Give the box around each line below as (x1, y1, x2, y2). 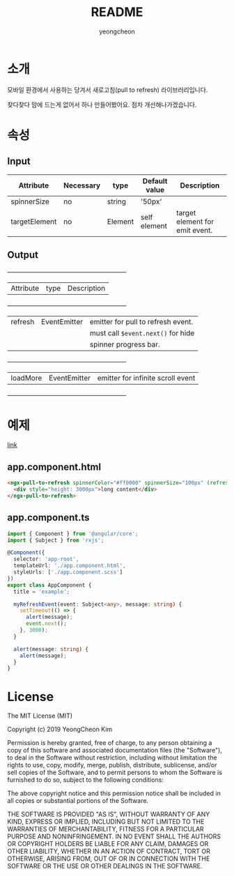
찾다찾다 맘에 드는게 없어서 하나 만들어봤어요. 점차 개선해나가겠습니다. (7, 100, 197, 109)
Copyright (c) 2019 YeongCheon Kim (7, 725, 113, 734)
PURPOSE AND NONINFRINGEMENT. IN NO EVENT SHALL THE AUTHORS (7, 832, 221, 840)
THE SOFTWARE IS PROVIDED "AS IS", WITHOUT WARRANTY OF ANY (7, 810, 210, 819)
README (91, 4, 143, 20)
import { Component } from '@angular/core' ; (7, 530, 139, 537)
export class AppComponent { (7, 581, 92, 589)
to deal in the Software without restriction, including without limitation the (7, 753, 217, 762)
